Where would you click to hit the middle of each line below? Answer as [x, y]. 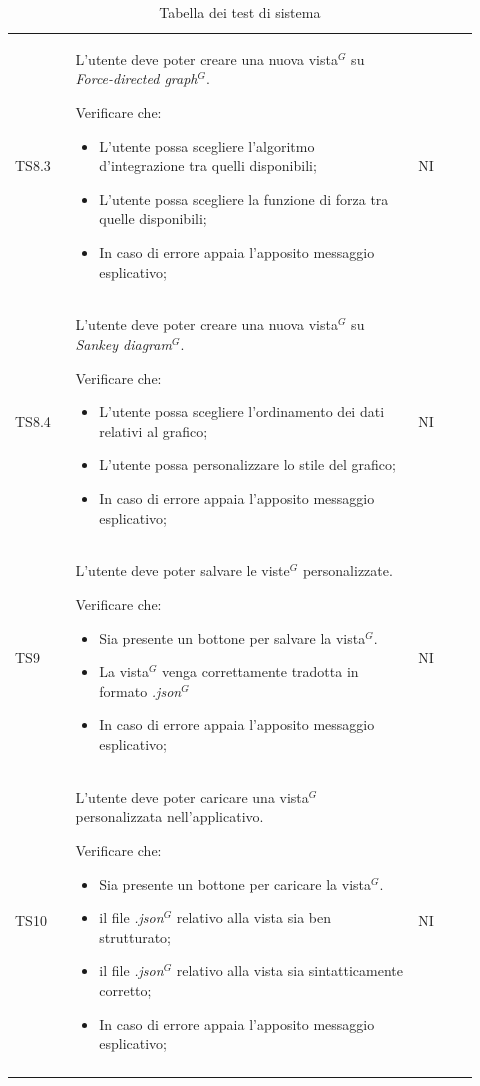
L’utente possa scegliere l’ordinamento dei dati [242, 411]
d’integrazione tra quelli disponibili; [208, 165]
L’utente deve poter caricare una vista [192, 796]
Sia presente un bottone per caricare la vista [235, 883]
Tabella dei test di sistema [240, 12]
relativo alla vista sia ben [253, 917]
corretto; [125, 990]
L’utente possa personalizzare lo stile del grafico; [247, 464]
